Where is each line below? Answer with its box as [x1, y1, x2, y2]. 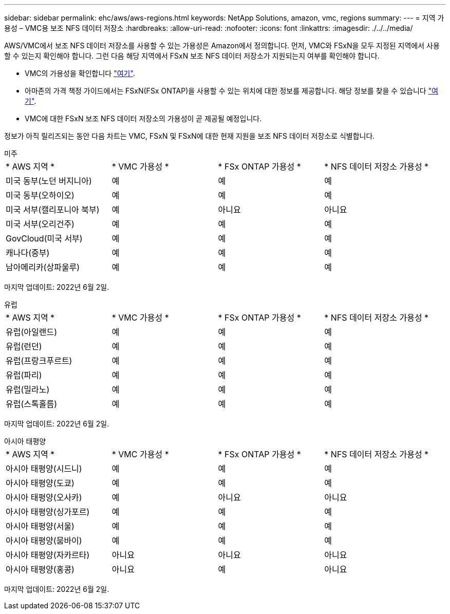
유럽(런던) [6, 341, 42, 351]
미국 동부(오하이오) [6, 190, 74, 200]
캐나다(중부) [6, 248, 50, 258]
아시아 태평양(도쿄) [6, 478, 74, 488]
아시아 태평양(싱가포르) [6, 507, 90, 517]
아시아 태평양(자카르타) [6, 550, 90, 560]
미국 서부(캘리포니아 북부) [6, 204, 100, 215]
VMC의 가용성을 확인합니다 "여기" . [25, 69, 135, 78]
